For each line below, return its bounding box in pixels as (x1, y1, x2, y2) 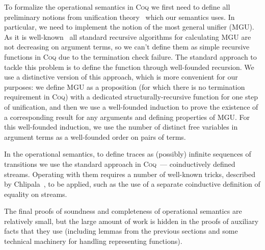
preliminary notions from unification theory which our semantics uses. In (4, 11, 235, 22)
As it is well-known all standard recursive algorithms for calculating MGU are (4, 31, 251, 42)
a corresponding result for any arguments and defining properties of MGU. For (4, 111, 250, 122)
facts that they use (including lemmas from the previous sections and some (4, 226, 238, 236)
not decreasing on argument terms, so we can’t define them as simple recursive (4, 41, 250, 52)
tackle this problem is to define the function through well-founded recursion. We (4, 61, 254, 72)
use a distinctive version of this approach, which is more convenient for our (4, 71, 238, 82)
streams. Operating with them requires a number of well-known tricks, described (4, 168, 255, 179)
